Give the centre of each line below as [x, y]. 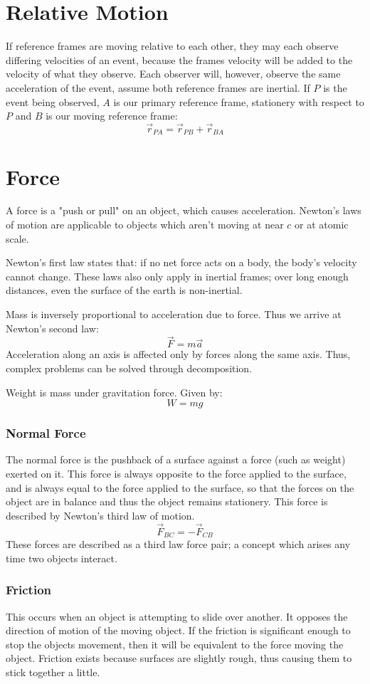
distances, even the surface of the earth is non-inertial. [124, 290]
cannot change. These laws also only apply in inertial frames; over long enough [177, 276]
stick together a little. [53, 672]
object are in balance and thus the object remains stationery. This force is [167, 501]
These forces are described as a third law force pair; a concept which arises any [178, 544]
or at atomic [322, 225]
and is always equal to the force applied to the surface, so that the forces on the [180, 487]
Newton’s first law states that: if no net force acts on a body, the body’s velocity [181, 262]
